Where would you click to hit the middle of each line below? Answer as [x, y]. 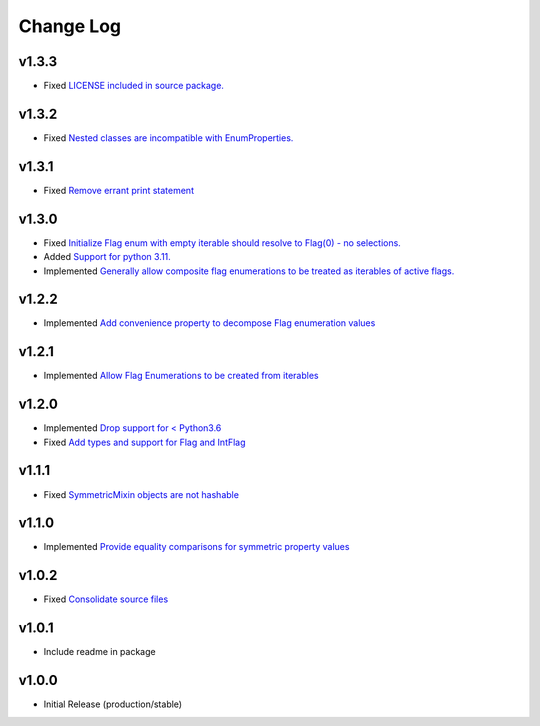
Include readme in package [99, 652]
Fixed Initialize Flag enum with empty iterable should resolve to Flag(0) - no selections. [222, 242]
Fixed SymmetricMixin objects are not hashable [141, 494]
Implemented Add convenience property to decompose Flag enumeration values [209, 323]
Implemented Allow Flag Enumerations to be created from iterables [181, 376]
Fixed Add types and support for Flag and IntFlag [144, 442]
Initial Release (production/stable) [113, 704]
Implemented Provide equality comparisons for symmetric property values [196, 547]
